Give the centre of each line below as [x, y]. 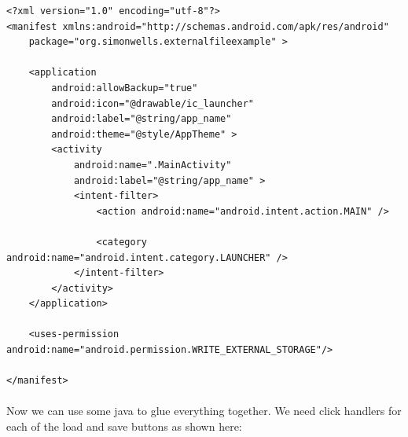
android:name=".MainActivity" [153, 165]
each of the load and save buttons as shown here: [124, 426]
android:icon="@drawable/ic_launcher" [153, 103]
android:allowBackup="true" [125, 88]
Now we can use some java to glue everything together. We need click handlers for [204, 411]
